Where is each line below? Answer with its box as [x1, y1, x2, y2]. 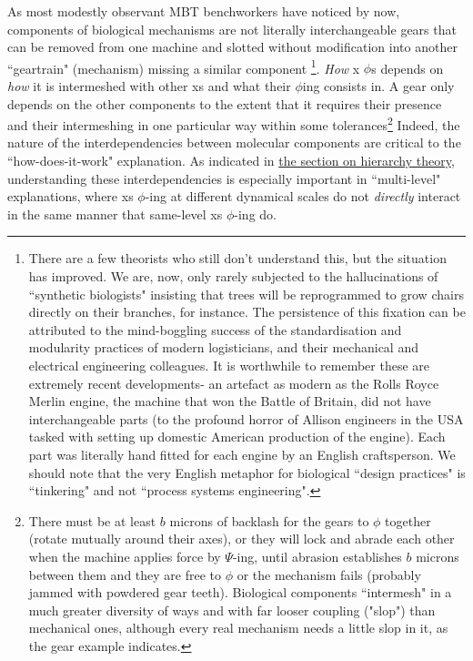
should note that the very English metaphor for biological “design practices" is [28, 463, 466, 482]
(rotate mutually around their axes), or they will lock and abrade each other [28, 529, 455, 548]
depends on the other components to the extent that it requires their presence [7, 94, 442, 113]
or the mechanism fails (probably [236, 564, 421, 584]
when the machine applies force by [28, 546, 221, 565]
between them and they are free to [28, 564, 222, 584]
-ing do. [234, 204, 277, 223]
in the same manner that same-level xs [7, 204, 223, 223]
